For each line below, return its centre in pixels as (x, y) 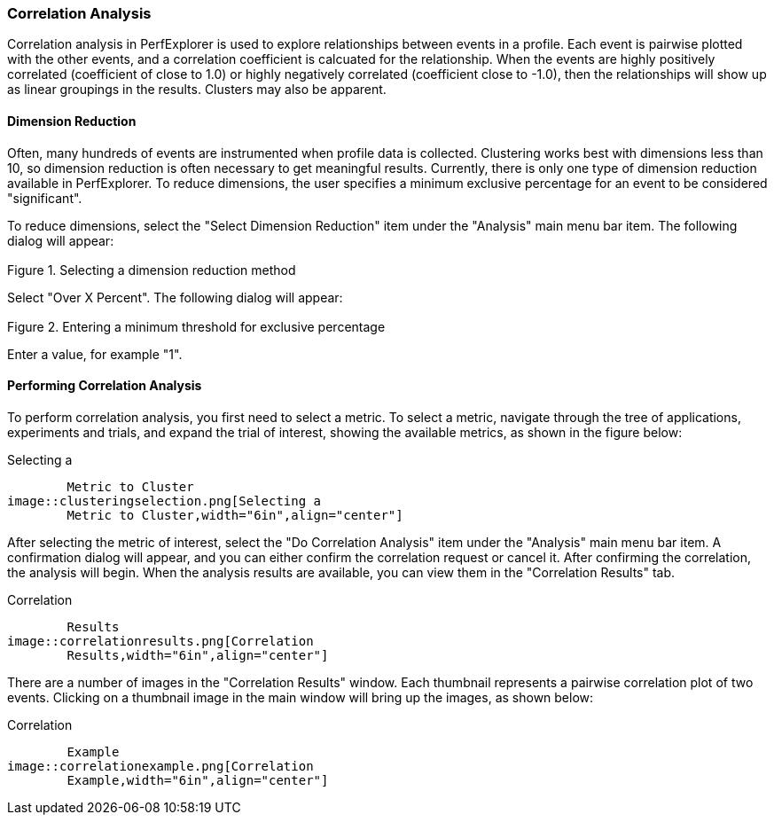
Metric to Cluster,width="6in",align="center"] (235, 515)
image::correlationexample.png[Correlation (160, 766)
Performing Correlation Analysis (105, 386)
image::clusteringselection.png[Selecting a (164, 501)
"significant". (45, 198)
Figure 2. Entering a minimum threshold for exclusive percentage (196, 326)
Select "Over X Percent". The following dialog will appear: (175, 297)
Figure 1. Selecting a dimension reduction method (152, 270)
